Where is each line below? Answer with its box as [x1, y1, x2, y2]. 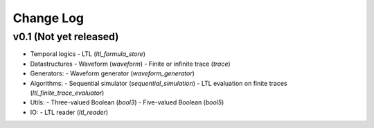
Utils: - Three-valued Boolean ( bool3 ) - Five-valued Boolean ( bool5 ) [30, 98, 224, 107]
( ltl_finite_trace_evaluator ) [30, 89, 105, 97]
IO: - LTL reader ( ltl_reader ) [30, 108, 109, 116]
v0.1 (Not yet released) [12, 30, 119, 43]
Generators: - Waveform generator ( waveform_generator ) [30, 69, 195, 77]
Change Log [12, 10, 84, 26]
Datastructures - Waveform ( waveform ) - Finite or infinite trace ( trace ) [30, 60, 231, 68]
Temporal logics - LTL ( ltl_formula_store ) [30, 50, 145, 58]
